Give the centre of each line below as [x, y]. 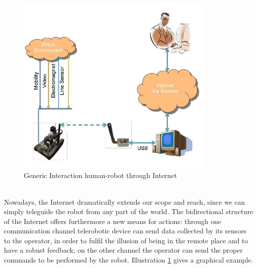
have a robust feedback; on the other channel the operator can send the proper [124, 250]
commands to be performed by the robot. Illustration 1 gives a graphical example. [128, 260]
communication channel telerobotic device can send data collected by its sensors [125, 231]
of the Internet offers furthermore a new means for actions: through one [113, 221]
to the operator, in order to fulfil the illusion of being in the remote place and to [126, 240]
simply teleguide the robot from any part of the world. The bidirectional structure [129, 211]
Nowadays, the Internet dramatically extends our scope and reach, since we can [125, 201]
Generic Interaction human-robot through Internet [101, 175]
